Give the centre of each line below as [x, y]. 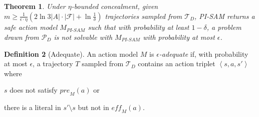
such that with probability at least [139, 27]
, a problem [224, 27]
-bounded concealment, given [115, 6]
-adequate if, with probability [204, 54]
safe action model [31, 27]
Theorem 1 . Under [35, 6]
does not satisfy [34, 90]
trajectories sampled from [144, 16]
